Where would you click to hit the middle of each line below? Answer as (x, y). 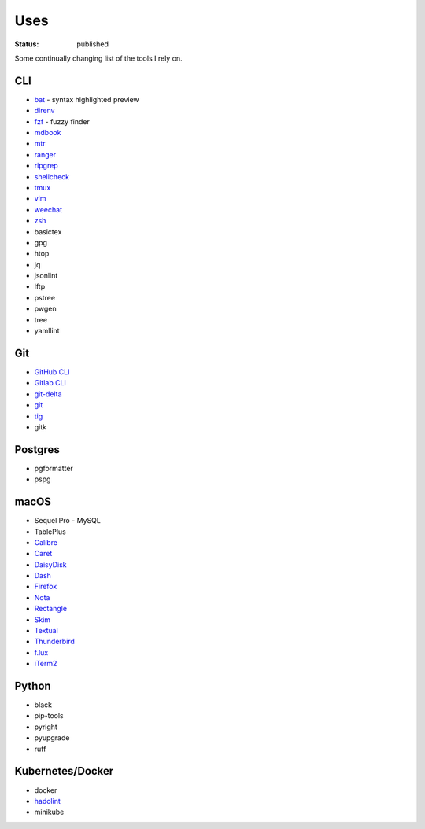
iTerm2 (46, 664)
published (93, 44)
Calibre (46, 542)
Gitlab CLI (50, 383)
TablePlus (50, 532)
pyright (46, 727)
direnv (44, 111)
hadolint (47, 801)
